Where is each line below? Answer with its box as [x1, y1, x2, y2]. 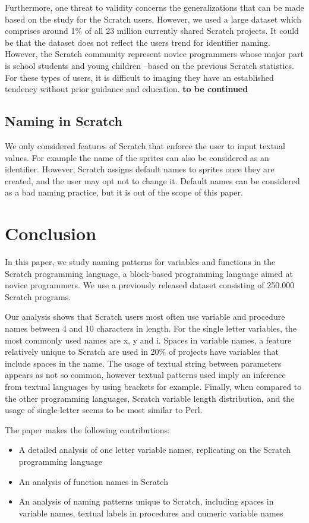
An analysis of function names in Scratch [18, 475, 168, 487]
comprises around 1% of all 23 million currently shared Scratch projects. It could [5, 24, 299, 37]
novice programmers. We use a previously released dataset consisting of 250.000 [5, 279, 295, 291]
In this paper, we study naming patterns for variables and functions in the [5, 256, 276, 268]
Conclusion [5, 221, 97, 245]
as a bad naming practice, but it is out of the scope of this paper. [5, 186, 243, 199]
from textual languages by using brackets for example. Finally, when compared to [5, 380, 302, 392]
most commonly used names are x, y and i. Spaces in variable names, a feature [5, 333, 292, 346]
